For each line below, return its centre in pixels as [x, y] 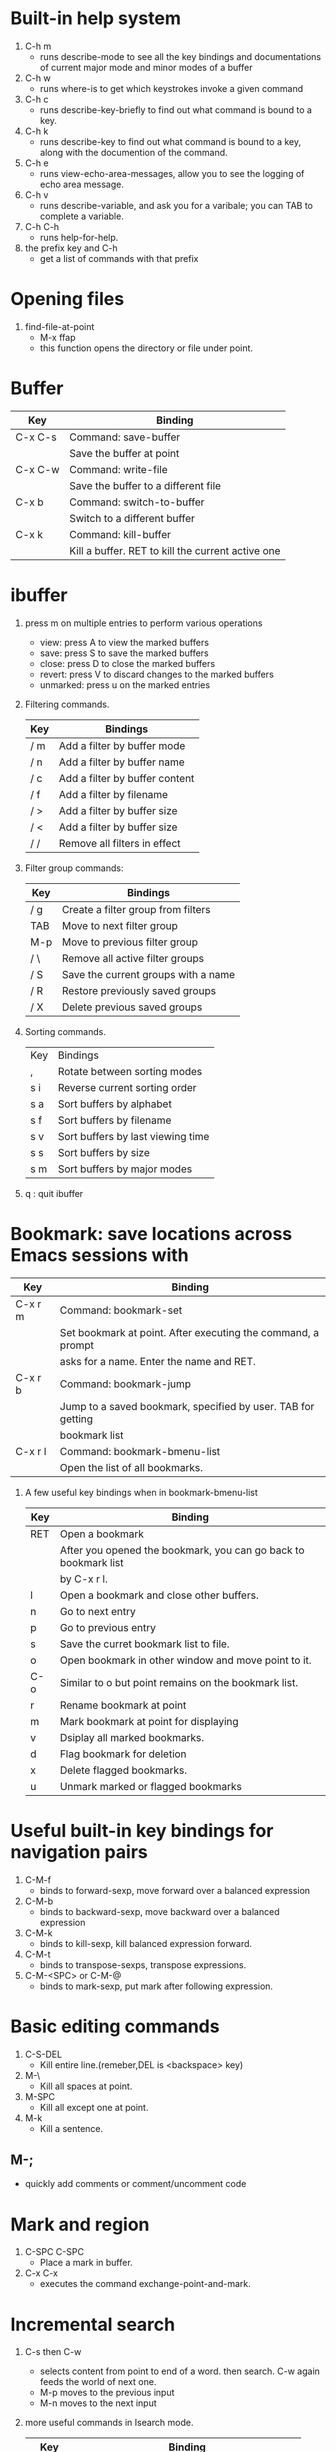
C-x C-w [37, 469]
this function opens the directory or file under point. [146, 348]
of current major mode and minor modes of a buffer [146, 67]
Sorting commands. [65, 1031]
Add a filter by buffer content [126, 778]
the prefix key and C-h [71, 248]
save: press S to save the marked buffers [124, 653]
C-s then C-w [53, 2352]
